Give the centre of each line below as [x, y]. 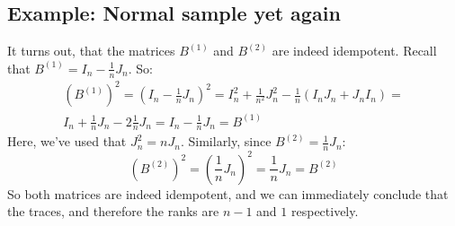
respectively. [325, 211]
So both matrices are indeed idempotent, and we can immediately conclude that [228, 193]
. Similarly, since [226, 141]
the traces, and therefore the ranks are [113, 211]
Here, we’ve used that [67, 141]
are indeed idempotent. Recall [354, 51]
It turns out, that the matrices [91, 51]
